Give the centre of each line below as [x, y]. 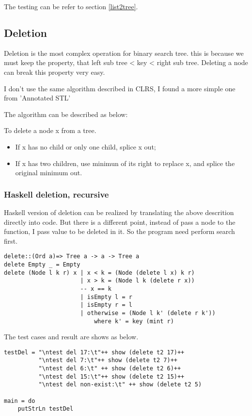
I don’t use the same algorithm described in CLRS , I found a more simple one [120, 88]
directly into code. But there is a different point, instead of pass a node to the [120, 222]
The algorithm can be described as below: [66, 114]
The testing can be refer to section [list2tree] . [71, 6]
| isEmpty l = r [106, 297]
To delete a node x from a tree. [50, 130]
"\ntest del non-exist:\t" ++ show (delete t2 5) [120, 385]
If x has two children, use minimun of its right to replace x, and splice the [125, 163]
